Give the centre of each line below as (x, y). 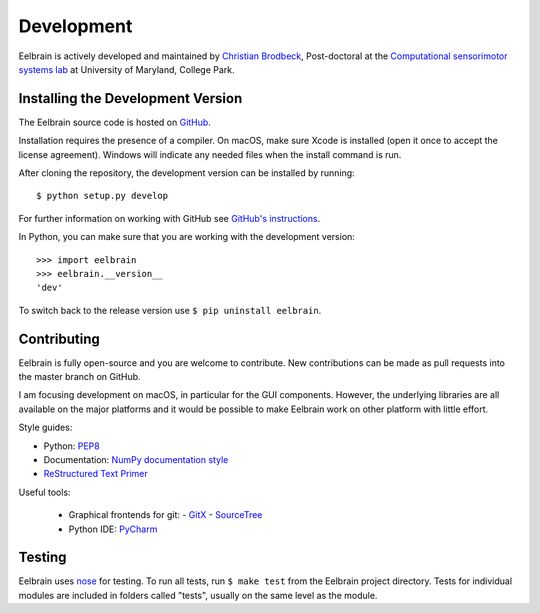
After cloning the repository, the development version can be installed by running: (186, 173)
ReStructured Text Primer (96, 474)
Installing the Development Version (130, 98)
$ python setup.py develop (102, 196)
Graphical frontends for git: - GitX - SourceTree (165, 515)
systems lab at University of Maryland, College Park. (126, 69)
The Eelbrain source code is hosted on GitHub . (115, 122)
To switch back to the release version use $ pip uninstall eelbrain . (170, 310)
